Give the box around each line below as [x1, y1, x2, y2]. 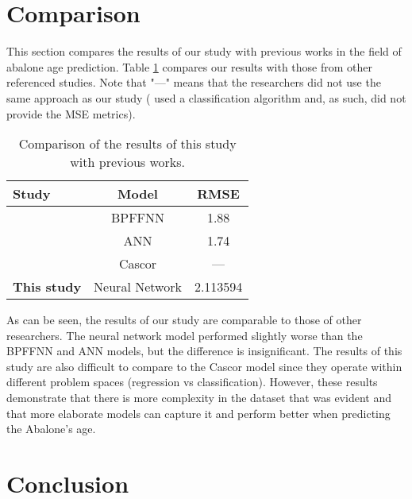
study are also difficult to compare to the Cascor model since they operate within [6, 358, 402, 374]
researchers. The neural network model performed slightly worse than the [6, 327, 363, 343]
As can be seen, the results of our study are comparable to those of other [6, 311, 362, 328]
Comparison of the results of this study [18, 134, 237, 153]
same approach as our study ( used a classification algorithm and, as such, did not [6, 89, 406, 106]
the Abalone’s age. [6, 420, 96, 437]
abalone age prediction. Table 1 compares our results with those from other [6, 58, 372, 75]
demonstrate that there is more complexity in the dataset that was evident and [6, 389, 391, 406]
